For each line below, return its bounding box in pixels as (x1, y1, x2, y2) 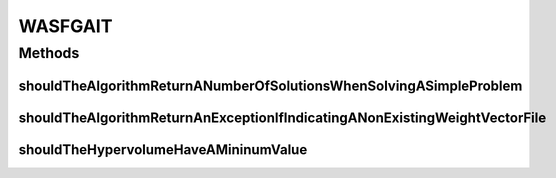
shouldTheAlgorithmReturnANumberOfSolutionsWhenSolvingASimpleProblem (18, 77, 523, 94)
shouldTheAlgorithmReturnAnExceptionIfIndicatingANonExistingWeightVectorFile (18, 109, 547, 126)
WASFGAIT (18, 15, 113, 37)
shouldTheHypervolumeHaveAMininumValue (18, 141, 308, 158)
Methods (18, 44, 80, 62)
